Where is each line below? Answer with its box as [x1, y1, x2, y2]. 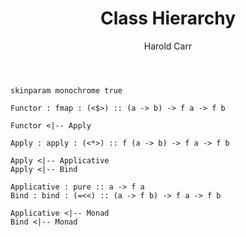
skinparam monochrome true [10, 85, 123, 96]
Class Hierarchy [99, 7, 236, 30]
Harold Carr [143, 40, 193, 52]
